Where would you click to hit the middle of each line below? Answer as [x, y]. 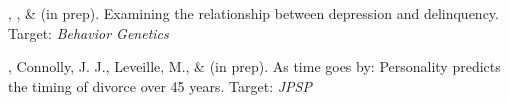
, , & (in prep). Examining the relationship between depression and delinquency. [253, 13]
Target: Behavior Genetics [88, 32]
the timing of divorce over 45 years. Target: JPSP [160, 85]
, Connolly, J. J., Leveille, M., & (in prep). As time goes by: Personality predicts [254, 66]
